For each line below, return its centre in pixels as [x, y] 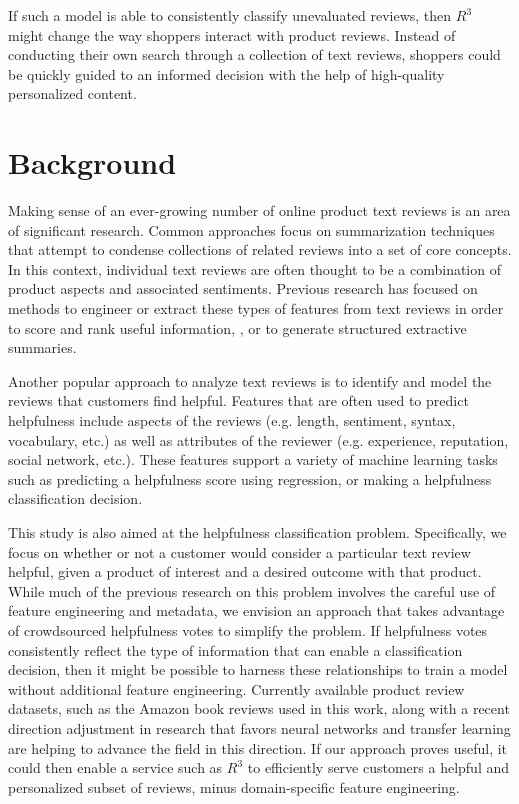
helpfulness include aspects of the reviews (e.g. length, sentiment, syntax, [232, 420]
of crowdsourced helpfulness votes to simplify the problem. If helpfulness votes [248, 629]
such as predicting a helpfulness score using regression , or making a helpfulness [250, 478]
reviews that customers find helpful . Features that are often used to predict [238, 400]
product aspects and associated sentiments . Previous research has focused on [243, 288]
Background [92, 162]
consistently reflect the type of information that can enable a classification [235, 649]
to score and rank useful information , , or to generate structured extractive [237, 327]
